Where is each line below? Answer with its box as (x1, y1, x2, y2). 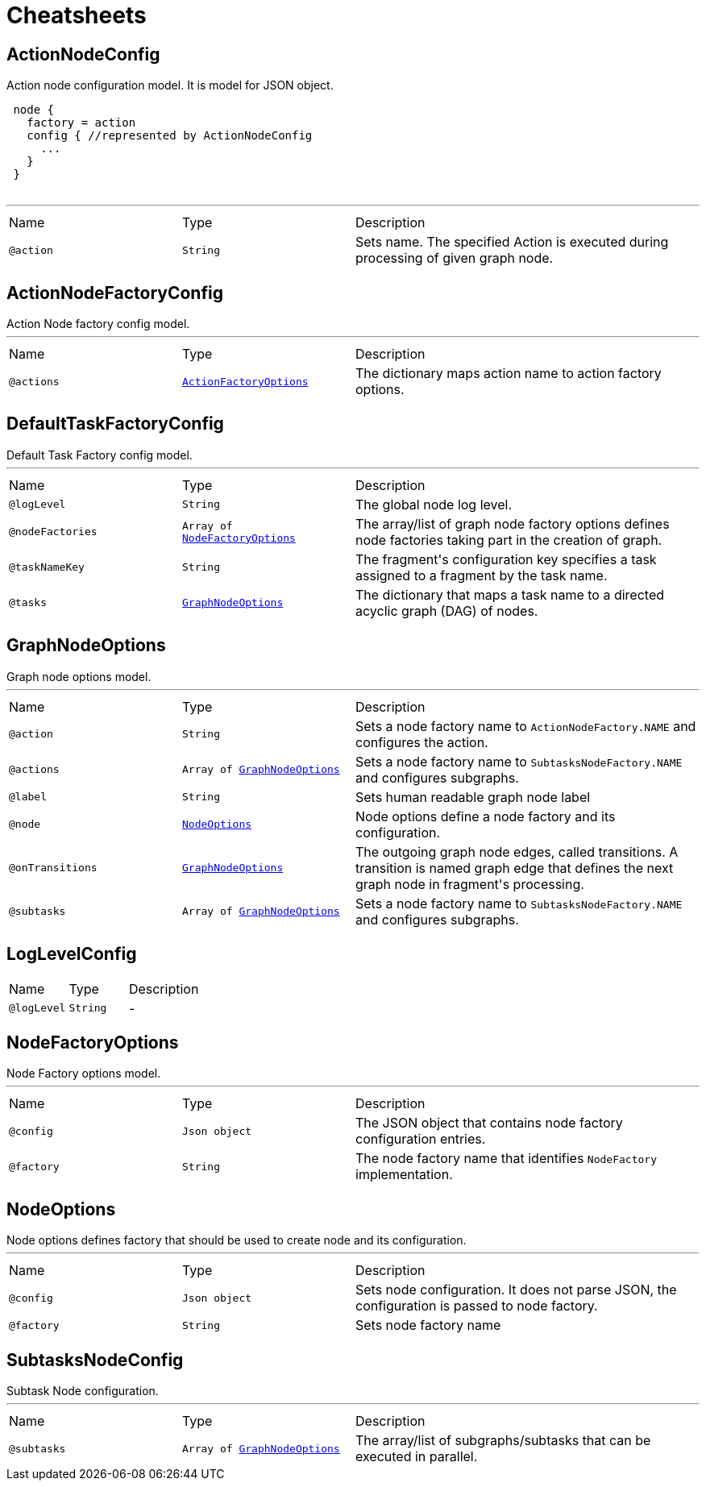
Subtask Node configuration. (6, 1384, 159, 1398)
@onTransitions (9, 862, 98, 874)
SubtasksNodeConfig (6, 1349, 184, 1370)
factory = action (27, 116, 136, 130)
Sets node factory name (355, 1317, 501, 1334)
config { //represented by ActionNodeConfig (27, 129, 313, 143)
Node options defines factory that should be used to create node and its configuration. (6, 1233, 467, 1248)
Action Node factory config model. (6, 317, 190, 331)
